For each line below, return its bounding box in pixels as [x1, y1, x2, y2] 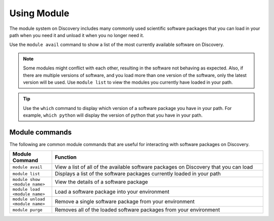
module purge [12, 207, 43, 212]
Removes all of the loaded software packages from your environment [55, 206, 220, 213]
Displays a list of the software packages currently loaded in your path [55, 170, 221, 177]
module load [12, 187, 40, 192]
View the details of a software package [55, 178, 148, 186]
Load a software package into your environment [55, 188, 169, 195]
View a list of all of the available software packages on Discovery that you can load [55, 164, 253, 171]
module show [12, 177, 40, 182]
